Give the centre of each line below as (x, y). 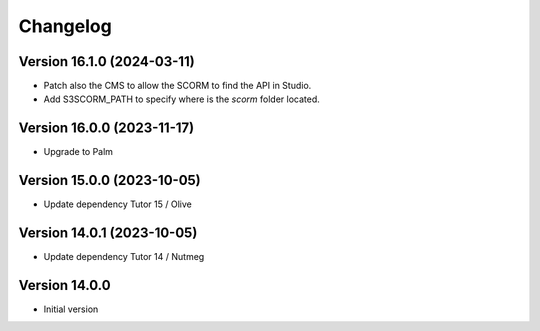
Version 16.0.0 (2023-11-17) (106, 128)
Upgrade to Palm (78, 152)
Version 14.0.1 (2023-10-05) (108, 233)
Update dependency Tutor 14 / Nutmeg (124, 257)
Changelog (65, 26)
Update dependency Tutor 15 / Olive (117, 204)
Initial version (71, 309)
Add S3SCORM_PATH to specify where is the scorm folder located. (181, 99)
